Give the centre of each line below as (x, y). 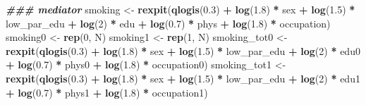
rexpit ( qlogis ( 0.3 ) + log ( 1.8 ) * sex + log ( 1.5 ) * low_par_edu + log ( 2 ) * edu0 (183, 50)
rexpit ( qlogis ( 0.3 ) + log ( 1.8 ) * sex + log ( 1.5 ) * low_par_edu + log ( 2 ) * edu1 (183, 78)
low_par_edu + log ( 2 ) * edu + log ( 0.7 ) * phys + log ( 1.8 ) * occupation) (168, 23)
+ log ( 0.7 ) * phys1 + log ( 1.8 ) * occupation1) (107, 92)
